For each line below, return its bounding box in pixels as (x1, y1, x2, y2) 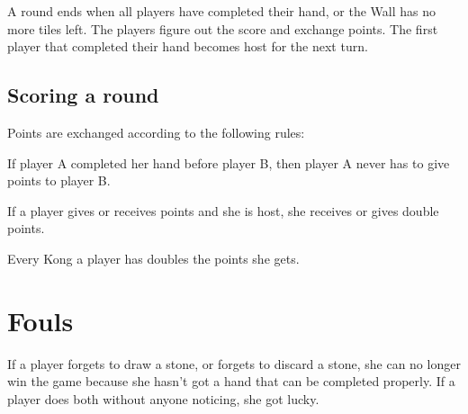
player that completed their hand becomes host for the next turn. (7, 37, 368, 56)
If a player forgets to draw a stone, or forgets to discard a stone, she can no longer (7, 354, 461, 373)
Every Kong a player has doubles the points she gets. (7, 248, 300, 267)
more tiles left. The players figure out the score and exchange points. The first (7, 19, 438, 38)
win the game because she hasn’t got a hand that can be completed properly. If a (7, 372, 455, 391)
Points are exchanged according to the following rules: (7, 122, 305, 141)
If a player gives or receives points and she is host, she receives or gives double (7, 201, 439, 220)
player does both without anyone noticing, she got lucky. (7, 389, 319, 408)
